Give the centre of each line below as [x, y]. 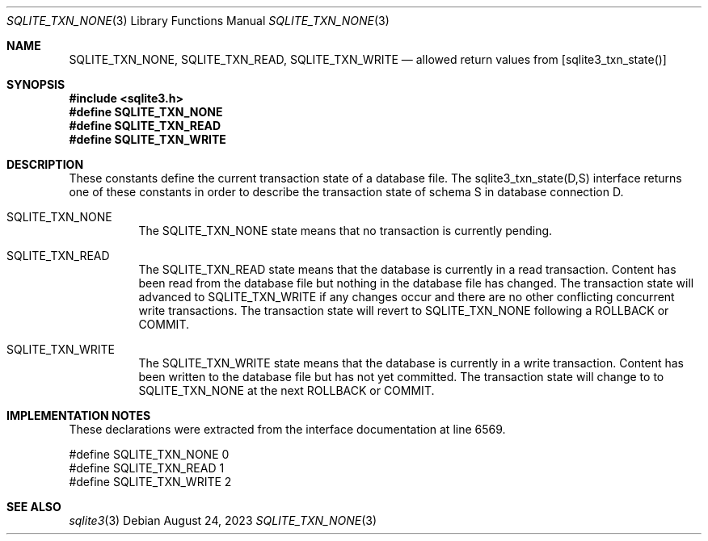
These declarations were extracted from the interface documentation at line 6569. [287, 429]
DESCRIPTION [45, 164]
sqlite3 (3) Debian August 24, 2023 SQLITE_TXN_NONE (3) [223, 520]
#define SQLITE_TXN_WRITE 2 [150, 482]
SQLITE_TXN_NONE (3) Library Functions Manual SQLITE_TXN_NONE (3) [198, 21]
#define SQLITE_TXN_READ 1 [147, 468]
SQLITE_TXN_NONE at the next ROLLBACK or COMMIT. [287, 390]
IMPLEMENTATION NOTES [79, 415]
